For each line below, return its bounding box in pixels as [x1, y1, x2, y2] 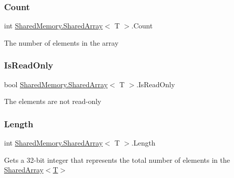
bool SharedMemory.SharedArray [4, 79, 108, 89]
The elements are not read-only [4, 96, 102, 106]
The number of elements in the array [4, 37, 119, 48]
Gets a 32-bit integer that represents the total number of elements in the [4, 154, 230, 165]
